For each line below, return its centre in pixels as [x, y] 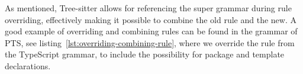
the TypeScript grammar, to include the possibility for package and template [145, 54]
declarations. [28, 65]
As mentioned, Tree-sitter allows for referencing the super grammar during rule [148, 8]
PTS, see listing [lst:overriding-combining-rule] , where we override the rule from [150, 42]
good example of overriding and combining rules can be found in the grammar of [151, 31]
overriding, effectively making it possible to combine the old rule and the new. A [151, 19]
